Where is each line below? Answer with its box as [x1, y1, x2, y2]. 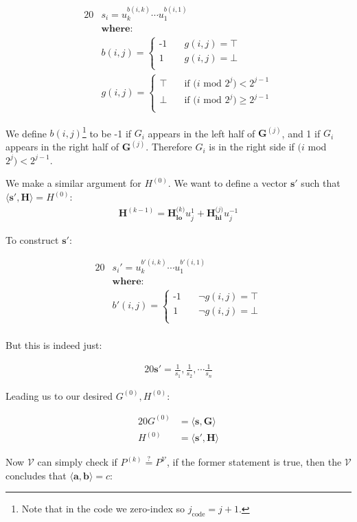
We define [5, 126, 47, 140]
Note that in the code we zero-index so [21, 501, 185, 516]
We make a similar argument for [5, 176, 141, 190]
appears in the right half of [5, 139, 119, 154]
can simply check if [37, 455, 117, 469]
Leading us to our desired [5, 388, 113, 402]
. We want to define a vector [168, 176, 288, 190]
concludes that [5, 468, 67, 482]
